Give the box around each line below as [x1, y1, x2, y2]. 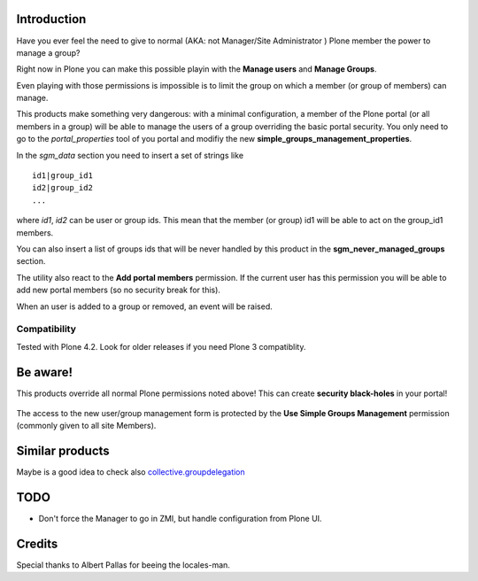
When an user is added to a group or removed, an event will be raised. [16, 301, 274, 312]
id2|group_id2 [32, 182, 93, 193]
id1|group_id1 [32, 171, 93, 181]
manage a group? [16, 47, 81, 58]
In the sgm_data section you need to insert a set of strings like [16, 150, 243, 160]
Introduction [16, 12, 87, 27]
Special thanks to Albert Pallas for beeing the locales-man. [16, 560, 230, 570]
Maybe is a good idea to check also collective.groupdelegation [16, 467, 245, 477]
